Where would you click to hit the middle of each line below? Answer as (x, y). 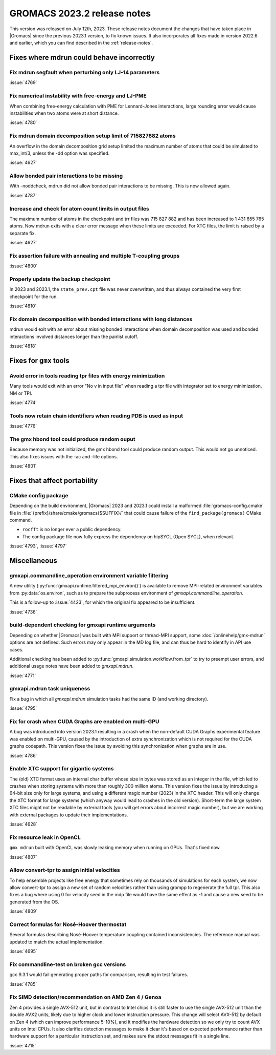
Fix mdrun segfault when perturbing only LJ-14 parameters (85, 73)
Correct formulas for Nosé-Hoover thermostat (68, 924)
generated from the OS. (34, 902)
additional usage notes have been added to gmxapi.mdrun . (72, 666)
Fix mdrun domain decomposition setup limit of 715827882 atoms (93, 136)
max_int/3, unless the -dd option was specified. (60, 153)
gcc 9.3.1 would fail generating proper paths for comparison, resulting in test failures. (99, 975)
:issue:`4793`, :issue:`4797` (38, 546)
